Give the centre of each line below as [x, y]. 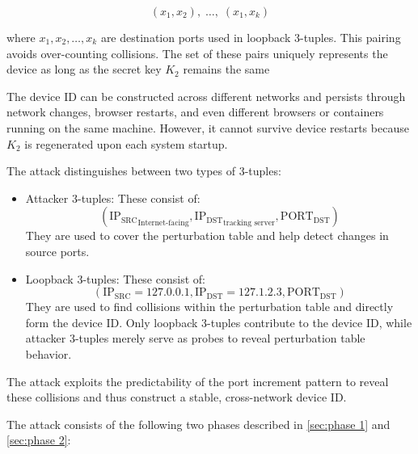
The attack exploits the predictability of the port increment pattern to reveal [198, 381]
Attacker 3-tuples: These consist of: [113, 198]
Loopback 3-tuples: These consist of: [115, 278]
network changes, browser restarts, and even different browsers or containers [195, 112]
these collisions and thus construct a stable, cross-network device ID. [177, 397]
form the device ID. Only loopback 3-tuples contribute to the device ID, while [219, 322]
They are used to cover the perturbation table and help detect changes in [207, 235]
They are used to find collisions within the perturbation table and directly [209, 307]
